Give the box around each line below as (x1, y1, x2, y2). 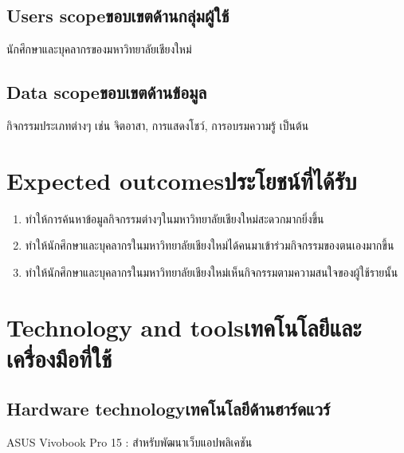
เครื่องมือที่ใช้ (6, 341, 112, 374)
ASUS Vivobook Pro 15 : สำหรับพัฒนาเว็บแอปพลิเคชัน (6, 434, 253, 451)
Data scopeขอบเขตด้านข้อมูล (6, 80, 207, 104)
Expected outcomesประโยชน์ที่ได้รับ (6, 163, 357, 196)
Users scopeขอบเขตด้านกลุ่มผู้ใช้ (6, 3, 229, 28)
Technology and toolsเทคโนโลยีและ (6, 310, 362, 343)
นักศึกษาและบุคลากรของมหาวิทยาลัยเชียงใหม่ (6, 41, 192, 57)
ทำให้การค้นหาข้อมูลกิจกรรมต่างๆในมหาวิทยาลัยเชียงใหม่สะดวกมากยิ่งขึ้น (25, 210, 324, 226)
